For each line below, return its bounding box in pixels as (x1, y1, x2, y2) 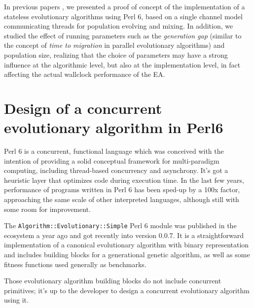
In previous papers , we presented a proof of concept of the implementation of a (4, 1, 245, 11)
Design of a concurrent (4, 98, 162, 118)
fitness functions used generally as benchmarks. (4, 259, 146, 269)
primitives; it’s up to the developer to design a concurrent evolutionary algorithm (4, 285, 250, 295)
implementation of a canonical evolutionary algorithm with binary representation (4, 240, 249, 250)
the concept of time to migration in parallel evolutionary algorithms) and (4, 40, 225, 50)
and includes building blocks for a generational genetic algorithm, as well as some (4, 249, 250, 260)
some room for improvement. (4, 204, 91, 214)
